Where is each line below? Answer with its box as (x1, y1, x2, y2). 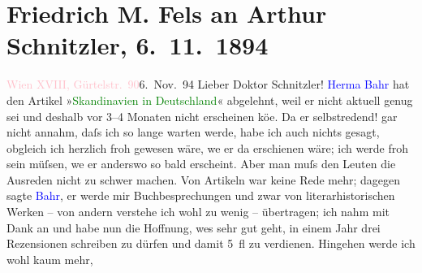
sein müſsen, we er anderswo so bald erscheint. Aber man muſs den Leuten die (6, 155, 396, 172)
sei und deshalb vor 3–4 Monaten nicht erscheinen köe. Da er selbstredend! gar (6, 107, 398, 124)
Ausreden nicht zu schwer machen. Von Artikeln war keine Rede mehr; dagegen (6, 171, 401, 188)
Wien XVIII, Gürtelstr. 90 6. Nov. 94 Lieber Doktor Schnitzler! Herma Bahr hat (6, 76, 410, 93)
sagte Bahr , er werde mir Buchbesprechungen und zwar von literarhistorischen (6, 187, 395, 204)
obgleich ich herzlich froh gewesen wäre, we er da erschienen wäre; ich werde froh (6, 139, 409, 156)
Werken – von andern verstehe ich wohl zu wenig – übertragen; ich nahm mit (6, 203, 390, 220)
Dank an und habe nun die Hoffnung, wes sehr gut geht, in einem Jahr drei (6, 219, 381, 236)
